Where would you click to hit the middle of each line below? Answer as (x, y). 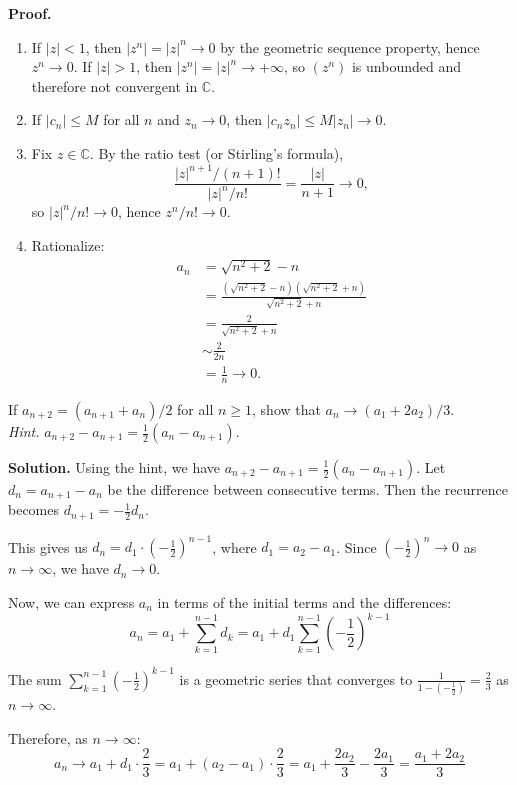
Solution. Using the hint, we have (114, 467)
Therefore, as (48, 737)
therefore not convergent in (114, 85)
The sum (35, 678)
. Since (356, 546)
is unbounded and (406, 66)
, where (234, 546)
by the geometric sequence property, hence (350, 46)
